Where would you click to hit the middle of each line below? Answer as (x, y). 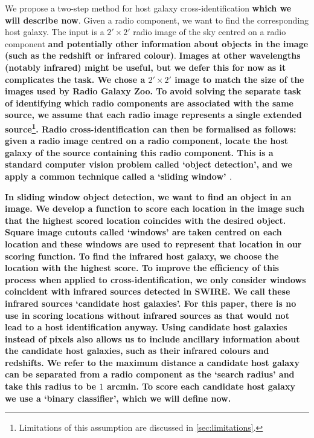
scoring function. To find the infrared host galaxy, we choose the (142, 256)
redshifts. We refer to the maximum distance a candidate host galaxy (152, 362)
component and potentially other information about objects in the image (157, 43)
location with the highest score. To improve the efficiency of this (142, 268)
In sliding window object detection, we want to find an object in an (148, 196)
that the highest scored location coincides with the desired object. (146, 220)
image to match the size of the (239, 79)
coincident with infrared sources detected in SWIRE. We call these (148, 291)
